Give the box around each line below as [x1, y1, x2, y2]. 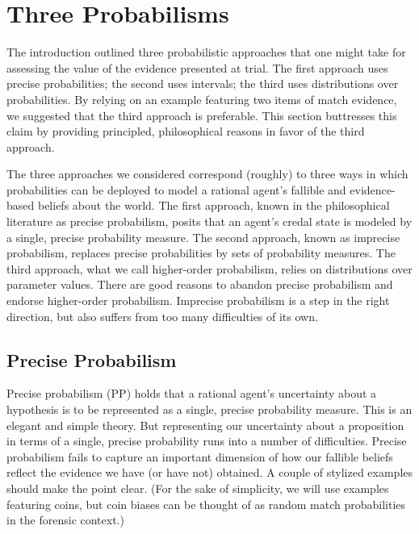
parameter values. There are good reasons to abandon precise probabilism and [6, 276, 393, 293]
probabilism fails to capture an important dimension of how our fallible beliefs [6, 448, 393, 465]
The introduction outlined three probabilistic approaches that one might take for [6, 44, 406, 60]
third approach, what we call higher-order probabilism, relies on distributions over [6, 260, 413, 277]
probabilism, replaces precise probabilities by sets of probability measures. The [6, 244, 396, 261]
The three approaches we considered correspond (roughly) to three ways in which [6, 165, 409, 182]
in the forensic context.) [6, 511, 124, 528]
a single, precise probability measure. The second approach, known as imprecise [6, 228, 400, 245]
